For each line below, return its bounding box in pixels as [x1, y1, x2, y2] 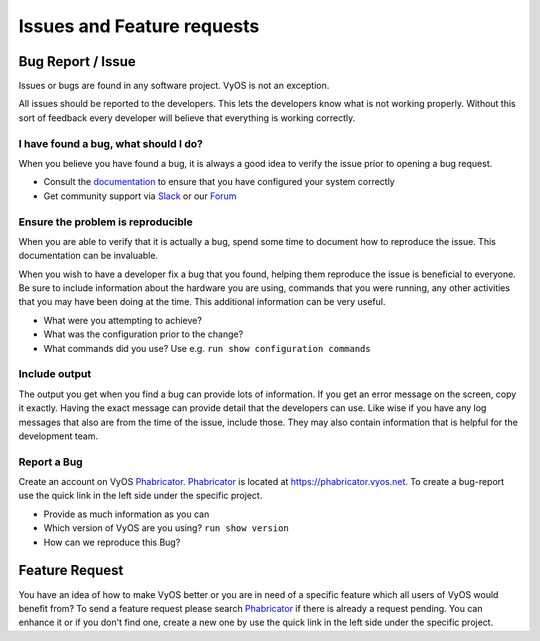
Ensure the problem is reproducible [18, 215, 194, 229]
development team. [18, 430, 99, 442]
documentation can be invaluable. [18, 250, 159, 262]
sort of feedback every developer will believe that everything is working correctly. [18, 111, 356, 124]
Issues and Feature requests [18, 15, 260, 37]
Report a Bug [18, 455, 84, 469]
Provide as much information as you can [43, 508, 210, 520]
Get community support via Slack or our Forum [43, 190, 237, 202]
